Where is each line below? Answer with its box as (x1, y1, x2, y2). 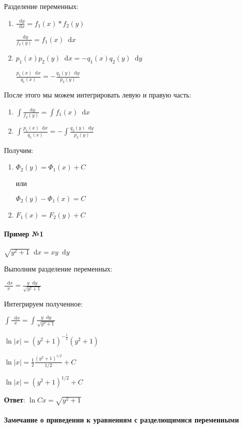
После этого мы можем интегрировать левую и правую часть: (4, 89, 191, 100)
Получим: (4, 144, 33, 155)
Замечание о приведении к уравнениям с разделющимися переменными (4, 414, 239, 424)
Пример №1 (4, 228, 44, 239)
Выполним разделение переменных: (4, 263, 112, 274)
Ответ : (4, 394, 25, 405)
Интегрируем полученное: (4, 298, 83, 308)
